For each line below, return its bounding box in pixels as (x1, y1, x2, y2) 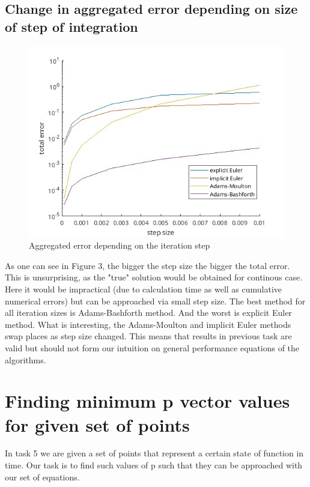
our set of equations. (5, 470, 80, 483)
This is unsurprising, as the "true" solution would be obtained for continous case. (5, 271, 303, 283)
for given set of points (5, 412, 190, 437)
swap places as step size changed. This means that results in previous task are (5, 330, 292, 342)
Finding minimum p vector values (5, 389, 290, 413)
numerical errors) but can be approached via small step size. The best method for (5, 294, 306, 307)
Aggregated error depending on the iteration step (29, 239, 210, 252)
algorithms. (5, 353, 46, 366)
